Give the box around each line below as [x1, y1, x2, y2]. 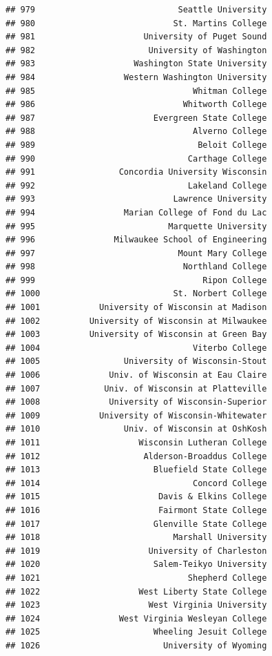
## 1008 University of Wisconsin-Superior [6, 397, 267, 407]
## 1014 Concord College [6, 478, 267, 488]
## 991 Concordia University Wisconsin [6, 167, 267, 177]
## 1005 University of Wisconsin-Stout [6, 356, 267, 367]
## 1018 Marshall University [6, 532, 267, 543]
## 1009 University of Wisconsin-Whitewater [6, 410, 267, 421]
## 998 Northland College [6, 262, 267, 272]
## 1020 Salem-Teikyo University [6, 559, 267, 570]
